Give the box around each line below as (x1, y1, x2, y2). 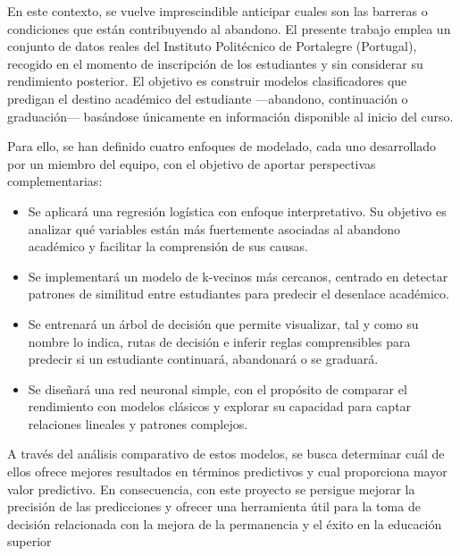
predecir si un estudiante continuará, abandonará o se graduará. (28, 350, 379, 368)
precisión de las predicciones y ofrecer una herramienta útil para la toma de (7, 497, 421, 516)
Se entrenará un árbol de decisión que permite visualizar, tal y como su (28, 314, 419, 333)
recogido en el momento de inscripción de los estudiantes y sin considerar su (7, 54, 423, 72)
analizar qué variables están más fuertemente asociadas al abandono (28, 219, 401, 238)
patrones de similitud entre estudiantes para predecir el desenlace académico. (28, 284, 449, 303)
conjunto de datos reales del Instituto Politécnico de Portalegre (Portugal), (7, 37, 417, 55)
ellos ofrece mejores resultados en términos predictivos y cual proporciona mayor (7, 462, 447, 481)
